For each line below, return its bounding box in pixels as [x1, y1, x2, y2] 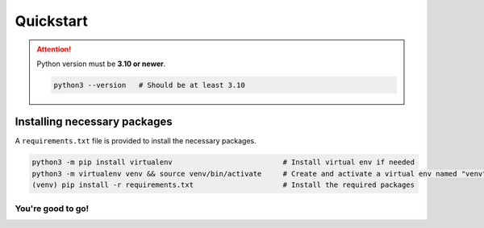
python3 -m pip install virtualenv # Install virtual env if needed [31, 158, 415, 167]
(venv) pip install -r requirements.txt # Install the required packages [31, 180, 415, 189]
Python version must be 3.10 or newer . [36, 59, 166, 68]
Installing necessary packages [15, 115, 173, 129]
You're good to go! [15, 202, 90, 213]
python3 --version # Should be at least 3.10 [53, 81, 245, 89]
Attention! [36, 44, 72, 54]
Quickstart [15, 12, 89, 30]
